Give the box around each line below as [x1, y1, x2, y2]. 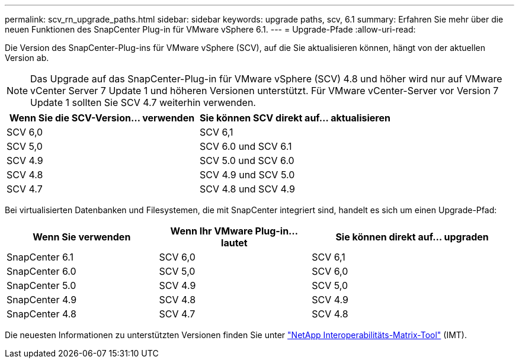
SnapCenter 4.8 [7, 308, 76, 320]
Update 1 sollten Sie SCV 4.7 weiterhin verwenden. [30, 97, 256, 108]
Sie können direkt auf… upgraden [335, 231, 489, 243]
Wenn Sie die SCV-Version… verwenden [9, 112, 195, 124]
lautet [221, 237, 248, 249]
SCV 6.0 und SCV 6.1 [199, 140, 292, 152]
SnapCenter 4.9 [7, 294, 77, 306]
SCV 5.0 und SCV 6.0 [199, 155, 294, 166]
